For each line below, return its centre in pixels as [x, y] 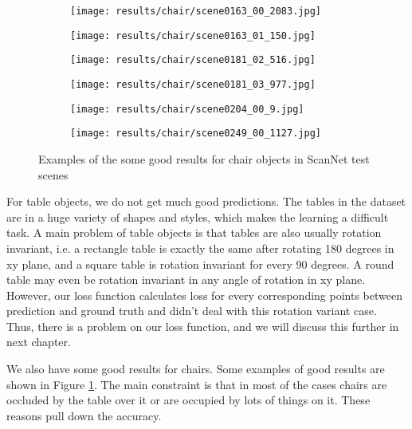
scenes [53, 174]
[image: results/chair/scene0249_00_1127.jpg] [196, 134]
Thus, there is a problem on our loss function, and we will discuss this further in [203, 326]
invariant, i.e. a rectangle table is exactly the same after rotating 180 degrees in [200, 248]
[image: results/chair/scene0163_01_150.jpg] [193, 35]
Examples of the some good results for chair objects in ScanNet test [204, 158]
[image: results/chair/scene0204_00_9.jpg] [187, 109]
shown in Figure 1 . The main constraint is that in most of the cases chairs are [197, 384]
